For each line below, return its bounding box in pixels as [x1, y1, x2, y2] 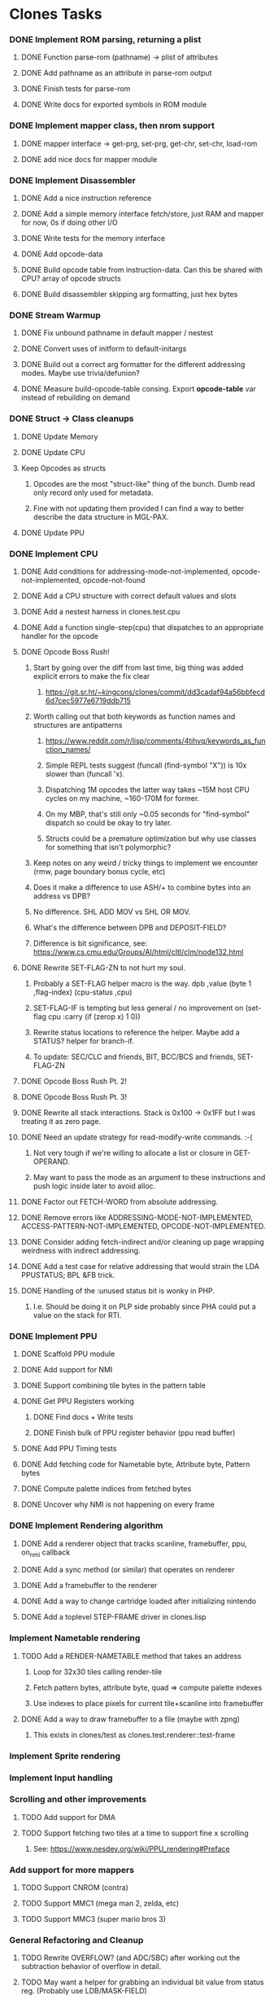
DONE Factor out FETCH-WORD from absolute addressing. [20, 1197, 219, 1206]
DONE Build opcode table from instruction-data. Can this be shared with [20, 265, 263, 275]
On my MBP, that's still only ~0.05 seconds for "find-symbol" [45, 809, 250, 819]
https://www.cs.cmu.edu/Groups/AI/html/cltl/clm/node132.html [33, 947, 244, 956]
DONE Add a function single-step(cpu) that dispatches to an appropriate [20, 622, 263, 632]
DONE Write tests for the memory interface [20, 234, 166, 243]
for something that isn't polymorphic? [45, 842, 172, 851]
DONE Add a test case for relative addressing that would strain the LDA [20, 1261, 259, 1271]
